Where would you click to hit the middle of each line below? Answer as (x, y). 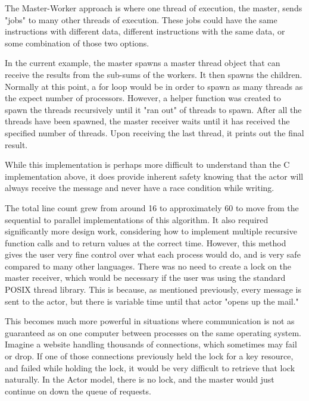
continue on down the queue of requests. (78, 391)
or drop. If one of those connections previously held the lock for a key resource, (149, 356)
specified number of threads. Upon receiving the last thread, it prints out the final (154, 132)
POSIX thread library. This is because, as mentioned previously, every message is (153, 289)
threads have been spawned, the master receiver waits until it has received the (147, 121)
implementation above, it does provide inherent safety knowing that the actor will (154, 176)
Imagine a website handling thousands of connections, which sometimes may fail (151, 344)
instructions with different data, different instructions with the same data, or (145, 31)
